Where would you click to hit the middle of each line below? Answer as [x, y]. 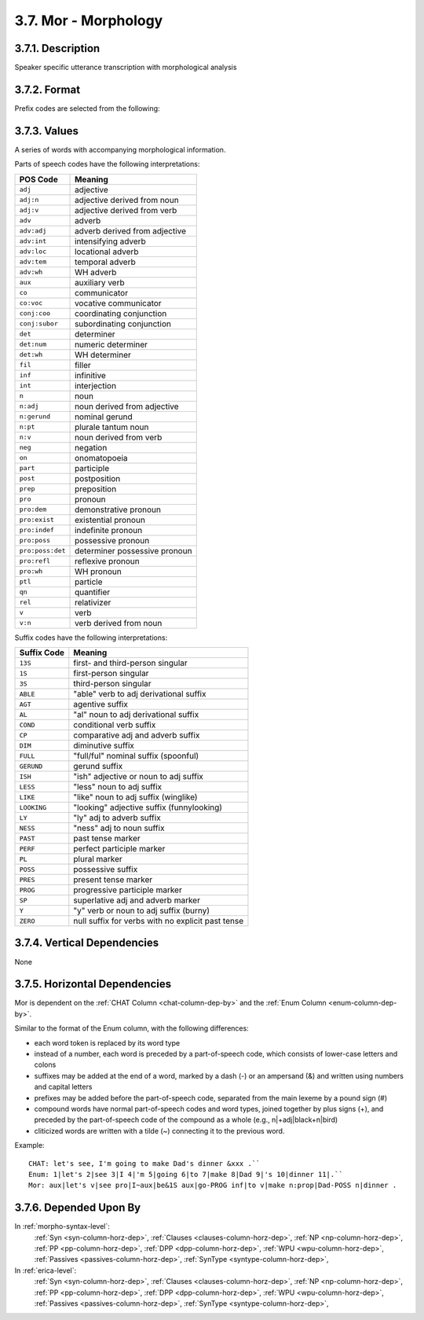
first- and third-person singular [130, 663]
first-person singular [111, 674]
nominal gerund [104, 417]
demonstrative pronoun [118, 509]
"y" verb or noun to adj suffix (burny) [142, 910]
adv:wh [31, 272]
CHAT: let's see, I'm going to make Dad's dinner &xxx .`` [144, 1163]
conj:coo [35, 313]
